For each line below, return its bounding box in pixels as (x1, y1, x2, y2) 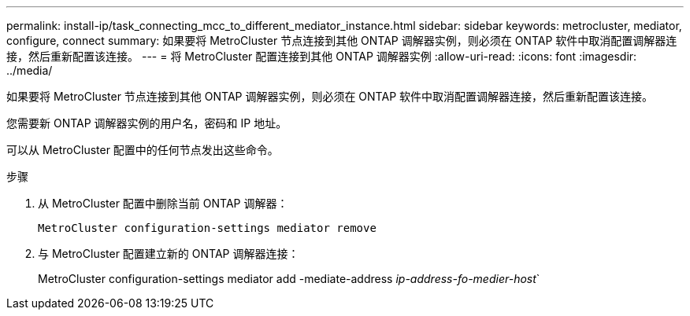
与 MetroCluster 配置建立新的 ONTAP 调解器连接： (38, 247, 299, 260)
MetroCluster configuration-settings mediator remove (38, 222, 377, 234)
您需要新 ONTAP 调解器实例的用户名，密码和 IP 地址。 (6, 116, 287, 130)
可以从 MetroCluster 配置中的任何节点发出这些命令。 (6, 143, 279, 156)
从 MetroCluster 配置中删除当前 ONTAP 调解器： (38, 197, 288, 210)
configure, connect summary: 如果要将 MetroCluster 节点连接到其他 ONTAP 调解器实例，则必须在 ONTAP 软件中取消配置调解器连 (6, 34, 677, 47)
